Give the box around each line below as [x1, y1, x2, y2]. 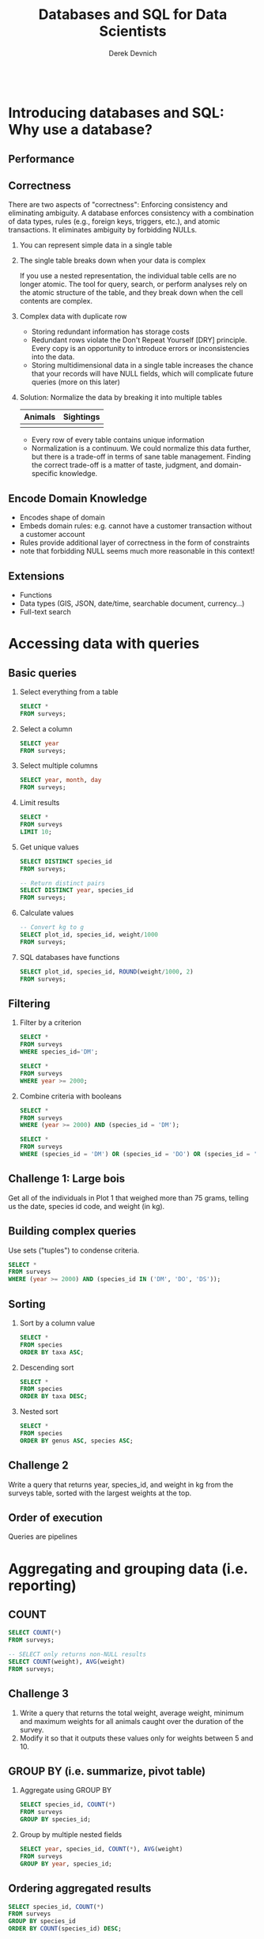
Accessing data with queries [8, 635, 200, 653]
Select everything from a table [19, 686, 119, 697]
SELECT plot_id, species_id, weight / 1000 [19, 931, 159, 939]
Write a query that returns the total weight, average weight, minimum [19, 1708, 244, 1718]
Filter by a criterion [19, 1018, 81, 1027]
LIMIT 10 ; [19, 828, 53, 836]
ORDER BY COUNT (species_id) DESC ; [8, 1925, 123, 1933]
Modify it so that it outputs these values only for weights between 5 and [19, 1733, 254, 1743]
